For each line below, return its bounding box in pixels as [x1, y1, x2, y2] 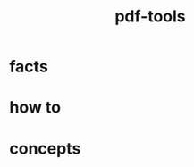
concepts [9, 138, 81, 158]
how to [9, 97, 61, 118]
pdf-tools [114, 6, 186, 27]
